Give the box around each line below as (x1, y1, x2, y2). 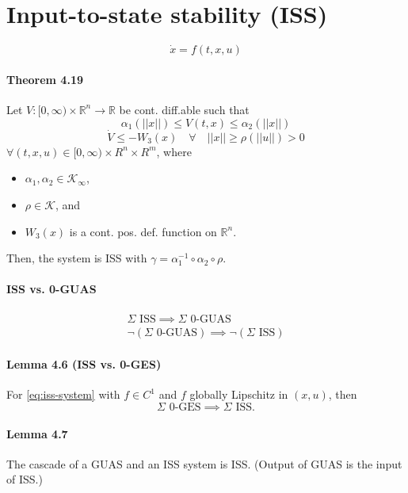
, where (156, 143, 192, 159)
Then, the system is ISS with (6, 250, 147, 266)
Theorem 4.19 (6, 71, 83, 87)
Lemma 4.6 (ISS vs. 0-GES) (6, 356, 162, 373)
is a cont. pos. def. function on (69, 223, 217, 239)
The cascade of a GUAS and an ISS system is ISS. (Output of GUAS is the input (6, 455, 402, 472)
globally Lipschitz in (189, 386, 288, 403)
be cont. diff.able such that (119, 101, 250, 117)
